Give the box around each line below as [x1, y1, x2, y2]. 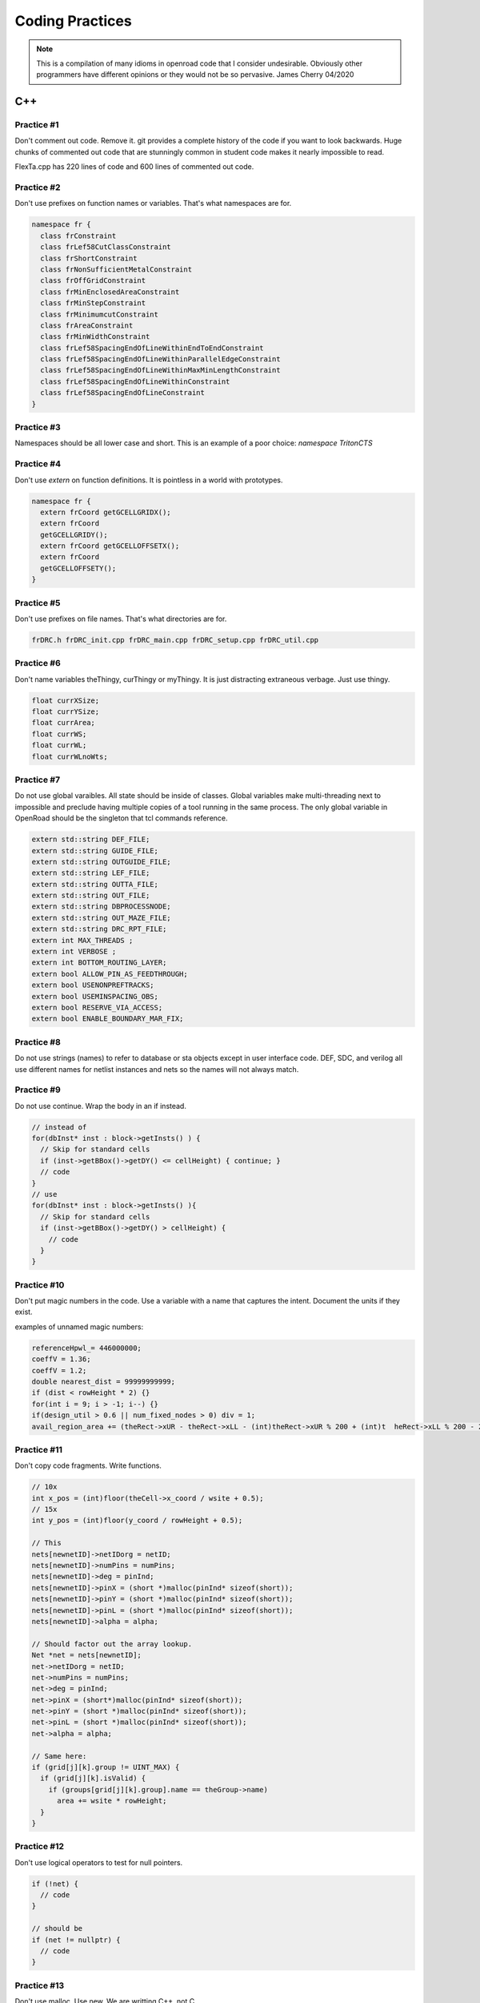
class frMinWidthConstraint [40, 332, 150, 341]
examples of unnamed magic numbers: [14, 1322, 144, 1332]
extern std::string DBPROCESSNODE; [31, 902, 171, 911]
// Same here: [31, 1751, 87, 1760]
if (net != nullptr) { [31, 1935, 121, 1945]
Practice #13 [14, 1980, 65, 1991]
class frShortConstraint [40, 253, 138, 263]
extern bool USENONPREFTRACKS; [31, 981, 155, 989]
